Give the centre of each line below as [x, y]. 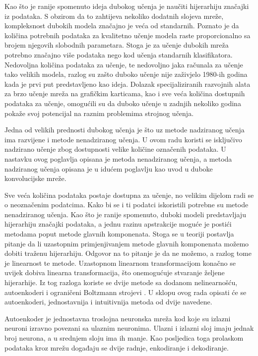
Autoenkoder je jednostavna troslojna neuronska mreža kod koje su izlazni [118, 318]
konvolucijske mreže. [35, 178]
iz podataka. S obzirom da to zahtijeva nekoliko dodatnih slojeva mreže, [114, 16]
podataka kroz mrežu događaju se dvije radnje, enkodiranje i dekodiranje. [117, 347]
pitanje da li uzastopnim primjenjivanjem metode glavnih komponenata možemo [127, 243]
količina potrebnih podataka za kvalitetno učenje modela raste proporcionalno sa [128, 35]
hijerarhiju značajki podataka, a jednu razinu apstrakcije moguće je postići [118, 224]
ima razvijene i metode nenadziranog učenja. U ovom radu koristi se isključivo [123, 139]
